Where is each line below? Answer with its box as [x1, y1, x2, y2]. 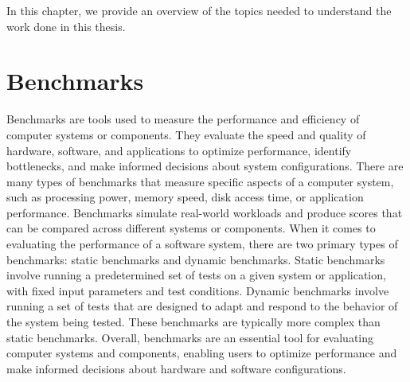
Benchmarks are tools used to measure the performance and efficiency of [6, 111, 360, 127]
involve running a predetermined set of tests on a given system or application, [6, 267, 386, 283]
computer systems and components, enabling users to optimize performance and [6, 345, 397, 361]
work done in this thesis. [6, 18, 126, 34]
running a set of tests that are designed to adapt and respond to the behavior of [6, 298, 398, 314]
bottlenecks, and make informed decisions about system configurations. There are [6, 158, 404, 174]
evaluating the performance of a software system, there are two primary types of [6, 236, 398, 252]
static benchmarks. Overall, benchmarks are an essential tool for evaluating [6, 329, 374, 345]
